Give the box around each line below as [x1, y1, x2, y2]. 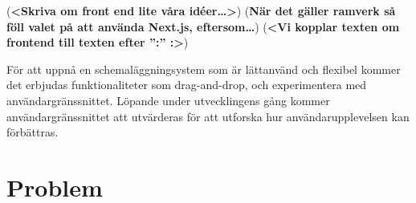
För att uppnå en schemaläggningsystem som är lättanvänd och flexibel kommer [6, 60, 401, 77]
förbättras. [6, 124, 59, 140]
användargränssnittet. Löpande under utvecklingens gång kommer [6, 91, 330, 108]
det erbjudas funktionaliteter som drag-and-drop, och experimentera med [6, 76, 367, 93]
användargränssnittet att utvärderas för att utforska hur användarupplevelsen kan [6, 108, 410, 124]
